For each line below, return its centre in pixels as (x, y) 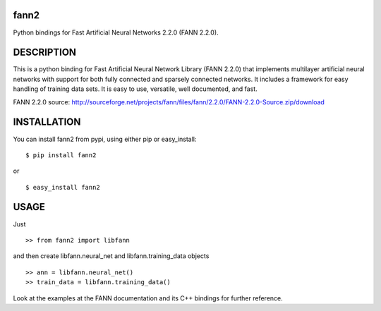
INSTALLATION (47, 122)
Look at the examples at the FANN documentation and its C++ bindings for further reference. (148, 298)
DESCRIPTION (45, 53)
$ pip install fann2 (61, 155)
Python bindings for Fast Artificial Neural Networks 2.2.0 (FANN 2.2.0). (116, 32)
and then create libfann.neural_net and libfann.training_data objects (111, 256)
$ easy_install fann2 (63, 187)
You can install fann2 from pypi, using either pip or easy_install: (105, 139)
